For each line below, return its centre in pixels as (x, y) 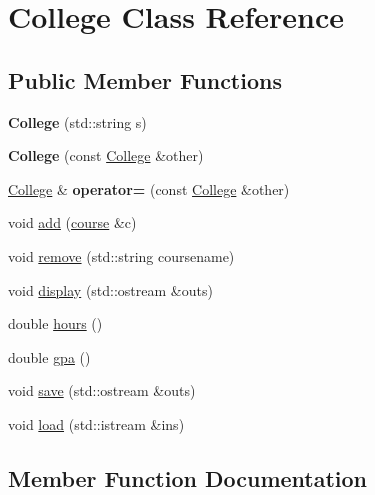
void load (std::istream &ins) (96, 423)
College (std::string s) (77, 121)
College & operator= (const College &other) (149, 188)
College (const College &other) (106, 155)
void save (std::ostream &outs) (102, 390)
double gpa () (49, 356)
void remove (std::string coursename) (121, 255)
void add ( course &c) (72, 222)
